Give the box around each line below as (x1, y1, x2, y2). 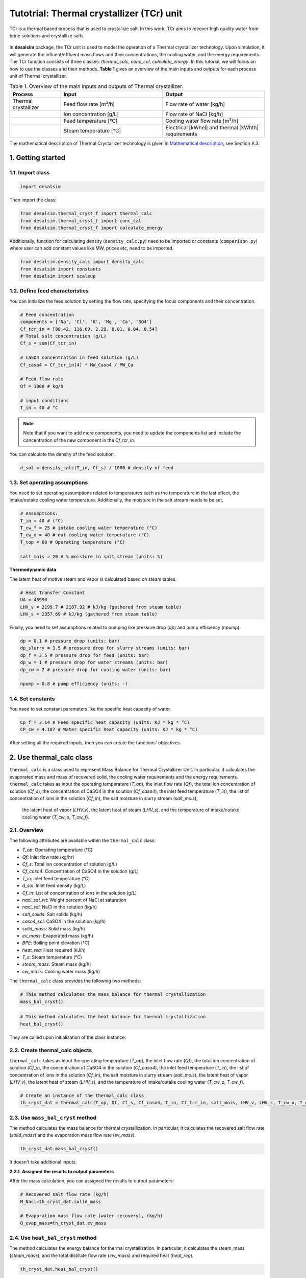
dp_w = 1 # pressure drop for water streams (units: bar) (20, 659, 168, 666)
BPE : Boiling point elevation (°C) (22, 940, 90, 946)
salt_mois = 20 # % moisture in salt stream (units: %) (20, 554, 163, 559)
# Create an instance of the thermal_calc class (20, 1092, 144, 1099)
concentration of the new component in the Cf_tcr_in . (23, 437, 135, 443)
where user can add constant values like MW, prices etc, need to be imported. (9, 245, 174, 252)
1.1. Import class (9, 169, 50, 176)
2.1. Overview (9, 827, 44, 834)
